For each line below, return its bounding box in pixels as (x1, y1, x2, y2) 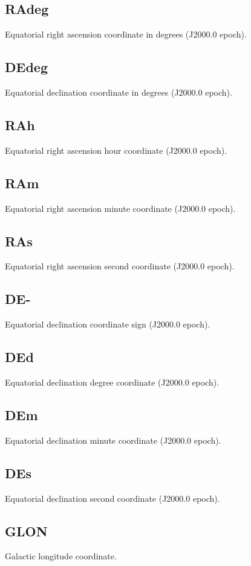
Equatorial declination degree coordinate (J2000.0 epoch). (5, 375, 220, 388)
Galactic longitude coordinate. (5, 550, 117, 562)
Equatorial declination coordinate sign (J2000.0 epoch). (5, 318, 210, 331)
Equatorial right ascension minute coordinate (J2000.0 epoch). (5, 202, 236, 214)
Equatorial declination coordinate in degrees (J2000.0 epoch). (5, 86, 232, 98)
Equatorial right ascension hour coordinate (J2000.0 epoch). (5, 143, 227, 156)
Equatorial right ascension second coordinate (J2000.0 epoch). (5, 260, 235, 272)
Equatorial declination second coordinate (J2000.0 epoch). (5, 492, 220, 504)
